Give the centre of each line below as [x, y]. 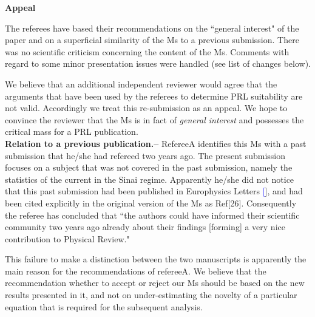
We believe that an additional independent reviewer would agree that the [141, 84]
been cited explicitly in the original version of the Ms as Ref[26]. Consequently [151, 203]
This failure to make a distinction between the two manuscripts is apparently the [156, 259]
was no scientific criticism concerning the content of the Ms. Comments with [147, 51]
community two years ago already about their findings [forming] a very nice [145, 227]
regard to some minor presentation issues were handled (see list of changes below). [158, 63]
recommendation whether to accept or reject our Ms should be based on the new [155, 283]
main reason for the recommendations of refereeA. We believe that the [136, 271]
